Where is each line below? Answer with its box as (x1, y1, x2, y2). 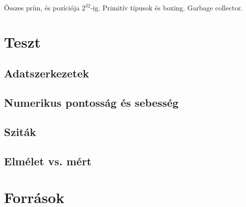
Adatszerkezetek (4, 66, 89, 81)
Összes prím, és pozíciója (4, 2, 80, 12)
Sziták (4, 124, 36, 139)
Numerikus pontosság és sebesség (4, 95, 179, 110)
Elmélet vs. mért (4, 153, 92, 168)
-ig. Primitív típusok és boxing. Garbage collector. (90, 2, 243, 12)
